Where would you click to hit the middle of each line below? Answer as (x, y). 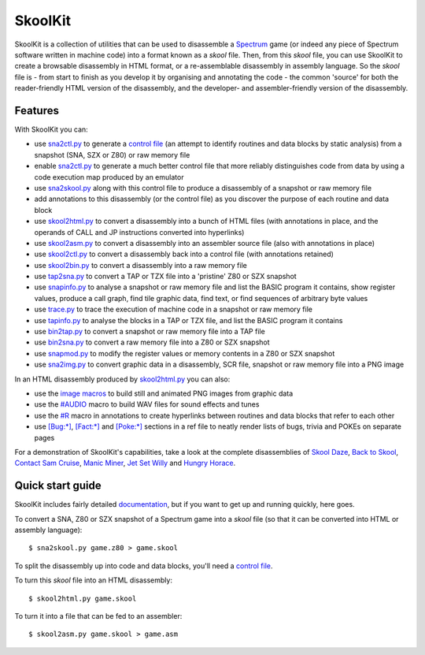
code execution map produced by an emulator (109, 177)
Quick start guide (58, 486)
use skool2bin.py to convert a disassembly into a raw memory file (140, 265)
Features (37, 110)
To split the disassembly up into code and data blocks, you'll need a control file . (144, 566)
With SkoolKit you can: (51, 129)
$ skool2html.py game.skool (83, 598)
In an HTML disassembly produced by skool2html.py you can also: (122, 379)
